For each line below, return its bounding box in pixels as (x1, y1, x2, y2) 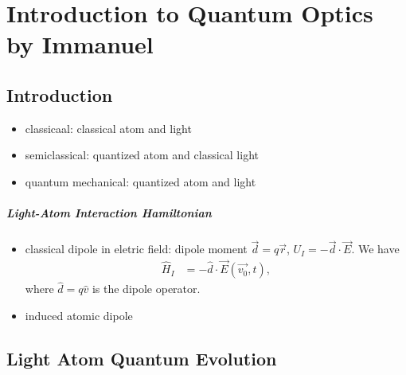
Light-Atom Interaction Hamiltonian (6, 205, 212, 221)
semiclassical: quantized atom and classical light (25, 146, 259, 163)
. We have (351, 240, 400, 257)
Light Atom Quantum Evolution (6, 346, 277, 370)
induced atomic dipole (25, 307, 133, 323)
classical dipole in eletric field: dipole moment (25, 240, 248, 257)
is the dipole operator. (92, 280, 201, 297)
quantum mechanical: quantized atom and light (25, 173, 256, 189)
